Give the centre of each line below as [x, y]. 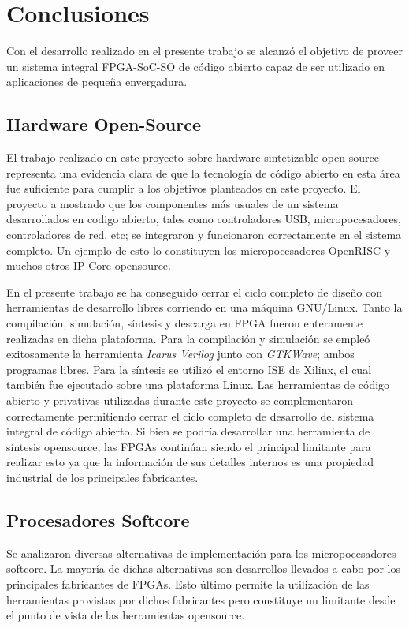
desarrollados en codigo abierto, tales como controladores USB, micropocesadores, [204, 219]
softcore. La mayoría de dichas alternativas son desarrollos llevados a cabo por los [203, 568]
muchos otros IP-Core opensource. [89, 265]
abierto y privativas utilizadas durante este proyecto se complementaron [180, 400]
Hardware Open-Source [104, 124]
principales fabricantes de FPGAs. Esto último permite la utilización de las [188, 583]
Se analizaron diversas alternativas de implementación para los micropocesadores [201, 553]
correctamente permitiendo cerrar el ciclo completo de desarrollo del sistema [190, 415]
